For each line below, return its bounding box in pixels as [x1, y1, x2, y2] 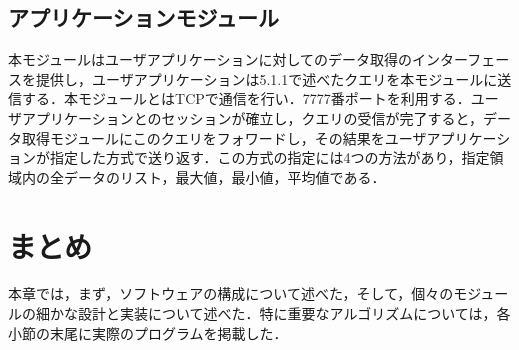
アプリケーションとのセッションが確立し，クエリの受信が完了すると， [21, 107, 484, 128]
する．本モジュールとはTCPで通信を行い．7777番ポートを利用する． [21, 88, 471, 109]
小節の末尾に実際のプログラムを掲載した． [8, 322, 288, 343]
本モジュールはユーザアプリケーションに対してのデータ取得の [8, 49, 413, 70]
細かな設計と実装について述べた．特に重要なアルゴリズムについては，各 [35, 303, 511, 324]
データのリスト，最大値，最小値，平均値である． [63, 166, 386, 187]
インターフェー [412, 49, 510, 70]
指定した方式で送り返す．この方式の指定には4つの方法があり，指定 [49, 147, 490, 168]
